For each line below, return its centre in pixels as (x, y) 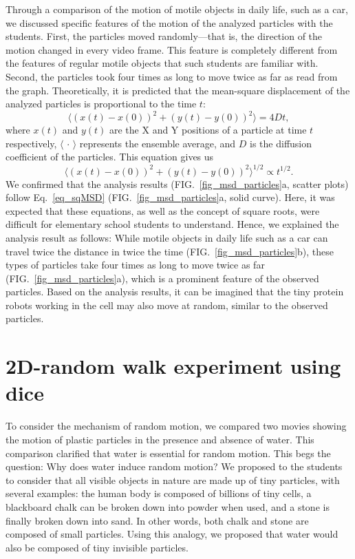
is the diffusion (281, 143)
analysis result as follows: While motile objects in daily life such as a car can (167, 237)
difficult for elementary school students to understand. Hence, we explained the (172, 224)
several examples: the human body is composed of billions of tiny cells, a (159, 493)
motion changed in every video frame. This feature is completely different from (172, 49)
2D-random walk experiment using (173, 366)
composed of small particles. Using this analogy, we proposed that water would (172, 534)
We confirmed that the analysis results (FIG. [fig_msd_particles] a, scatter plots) (177, 183)
